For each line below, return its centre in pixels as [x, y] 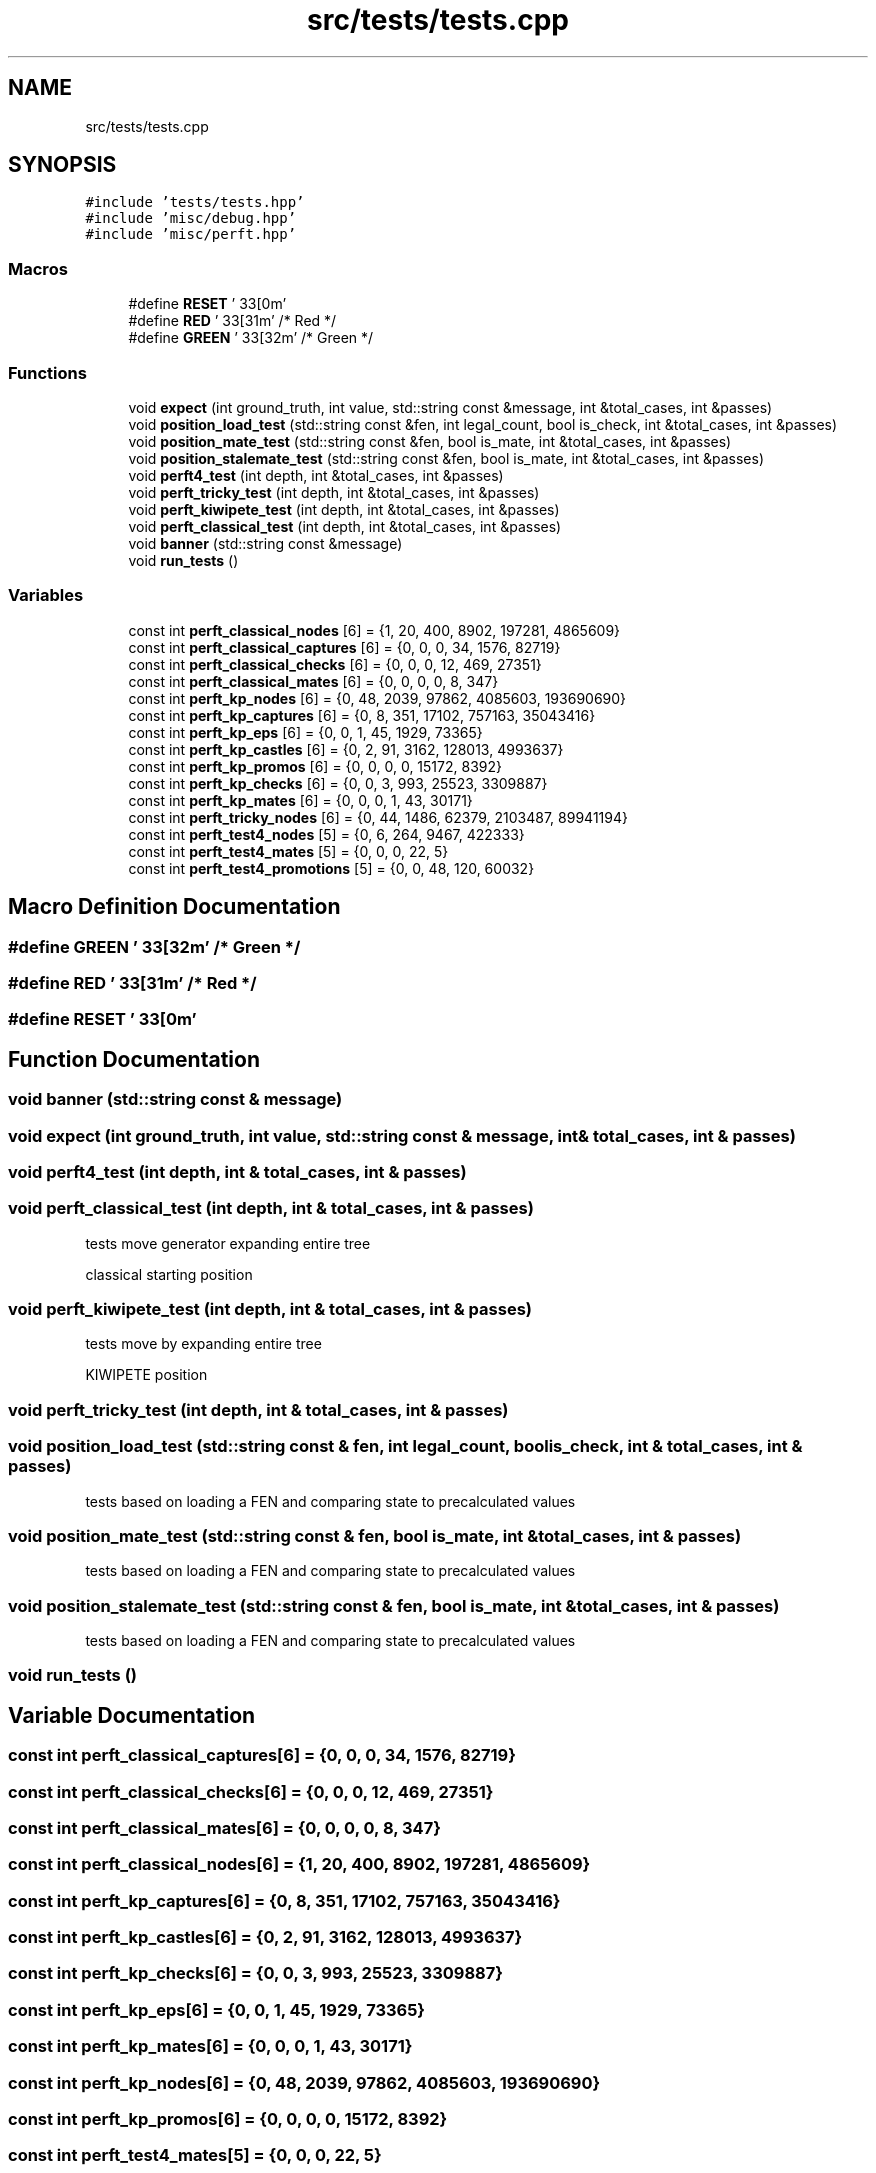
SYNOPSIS [62, 165]
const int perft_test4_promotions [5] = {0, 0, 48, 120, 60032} [331, 868]
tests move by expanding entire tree [203, 1344]
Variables [46, 595]
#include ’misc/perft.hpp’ [191, 234]
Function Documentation [134, 1059]
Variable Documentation [132, 1715]
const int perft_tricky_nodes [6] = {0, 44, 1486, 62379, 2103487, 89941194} [378, 817]
